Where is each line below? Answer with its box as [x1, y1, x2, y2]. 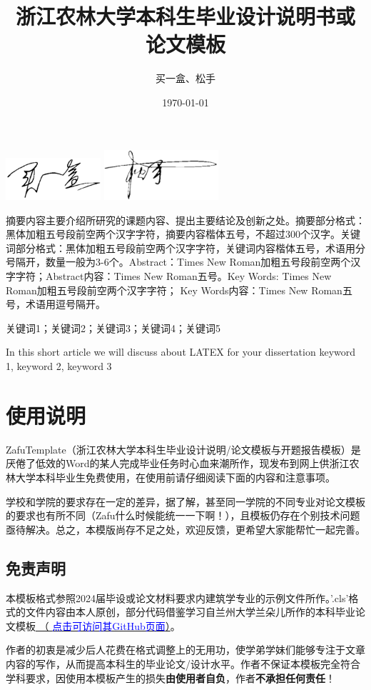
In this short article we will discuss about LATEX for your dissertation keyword [6, 344, 356, 359]
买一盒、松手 [156, 71, 215, 86]
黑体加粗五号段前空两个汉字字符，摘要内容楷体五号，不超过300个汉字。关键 [6, 226, 360, 241]
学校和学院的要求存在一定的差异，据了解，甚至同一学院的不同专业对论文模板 [6, 494, 365, 509]
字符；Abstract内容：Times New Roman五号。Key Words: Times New [15, 269, 332, 284]
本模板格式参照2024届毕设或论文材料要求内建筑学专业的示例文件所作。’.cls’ [6, 590, 349, 605]
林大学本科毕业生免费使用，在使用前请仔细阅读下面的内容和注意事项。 [6, 469, 335, 484]
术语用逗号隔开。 [25, 296, 106, 311]
